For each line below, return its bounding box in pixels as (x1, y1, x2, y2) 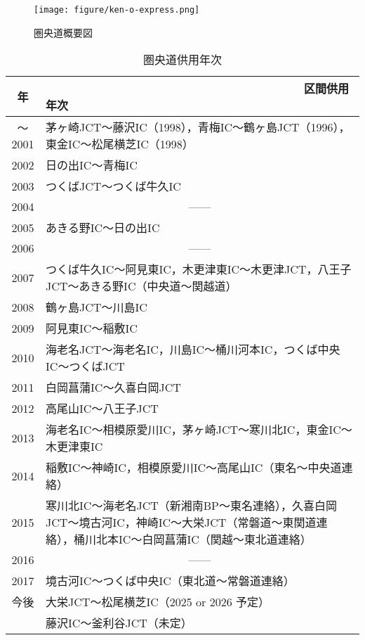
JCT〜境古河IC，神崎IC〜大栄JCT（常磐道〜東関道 (46, 514, 317, 531)
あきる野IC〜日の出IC (46, 219, 160, 236)
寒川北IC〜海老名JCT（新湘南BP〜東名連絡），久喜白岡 (46, 497, 337, 514)
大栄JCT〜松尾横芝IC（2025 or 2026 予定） (46, 594, 270, 610)
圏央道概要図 (34, 25, 93, 39)
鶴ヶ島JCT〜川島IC (46, 299, 147, 316)
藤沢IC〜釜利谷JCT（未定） (46, 615, 192, 632)
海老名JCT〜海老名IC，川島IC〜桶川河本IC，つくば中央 (46, 341, 340, 358)
